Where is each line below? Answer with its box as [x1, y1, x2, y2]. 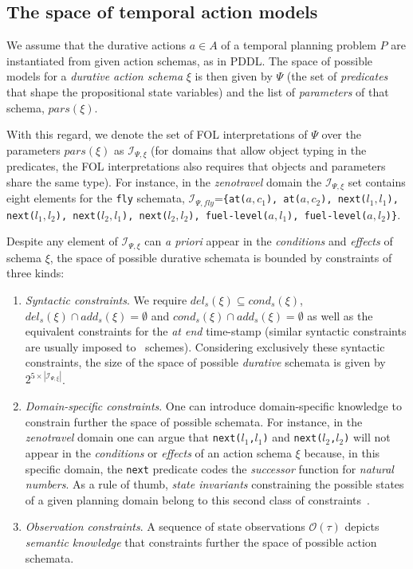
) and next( [262, 429, 323, 445]
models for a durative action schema [6, 68, 183, 84]
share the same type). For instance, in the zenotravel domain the [6, 173, 322, 190]
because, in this [304, 444, 380, 461]
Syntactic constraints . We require [25, 292, 187, 308]
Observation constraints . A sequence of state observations [25, 518, 305, 535]
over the [321, 126, 361, 143]
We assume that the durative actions [6, 37, 187, 53]
